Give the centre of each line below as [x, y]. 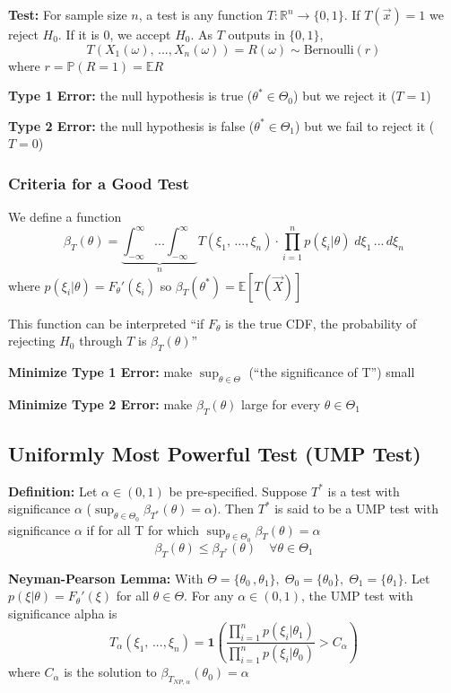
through [101, 341]
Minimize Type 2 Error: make [100, 404]
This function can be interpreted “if [106, 323]
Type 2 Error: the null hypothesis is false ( [131, 125]
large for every [281, 404]
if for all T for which [143, 529]
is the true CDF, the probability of [321, 323]
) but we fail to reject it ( [365, 125]
